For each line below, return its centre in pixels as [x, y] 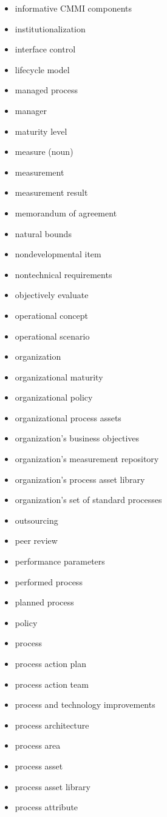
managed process [46, 90]
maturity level [41, 131]
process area [38, 745]
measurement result [51, 192]
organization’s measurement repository [87, 459]
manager [31, 110]
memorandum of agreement [66, 212]
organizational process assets [68, 417]
